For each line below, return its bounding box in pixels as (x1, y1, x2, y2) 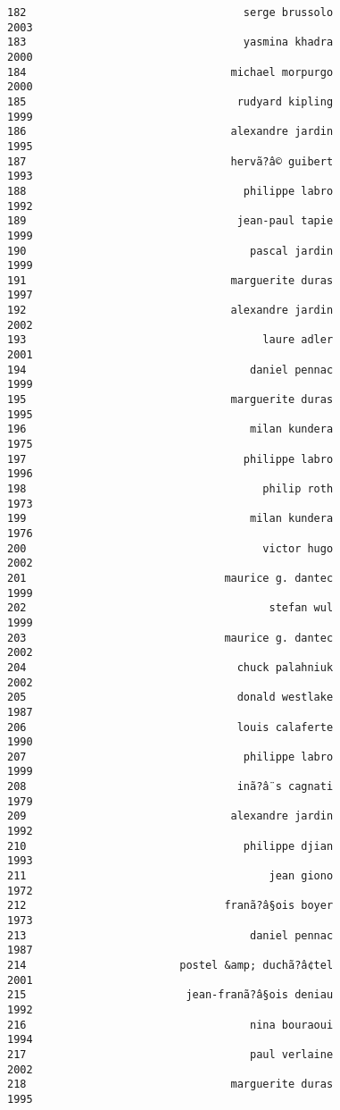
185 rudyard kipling (7, 95, 334, 108)
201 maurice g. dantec (7, 571, 334, 584)
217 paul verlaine (7, 1047, 334, 1061)
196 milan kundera (7, 423, 334, 436)
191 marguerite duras (7, 273, 334, 287)
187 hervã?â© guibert (7, 155, 334, 168)
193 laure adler (7, 333, 334, 347)
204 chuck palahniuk (7, 660, 334, 674)
